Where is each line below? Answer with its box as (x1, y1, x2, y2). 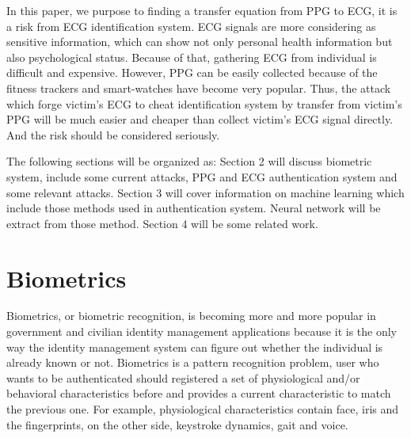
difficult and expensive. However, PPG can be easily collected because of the (6, 64, 378, 81)
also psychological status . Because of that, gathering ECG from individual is (6, 48, 377, 65)
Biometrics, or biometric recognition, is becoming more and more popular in (6, 307, 376, 324)
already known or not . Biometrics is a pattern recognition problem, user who (6, 354, 379, 371)
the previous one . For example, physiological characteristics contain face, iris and (6, 401, 399, 417)
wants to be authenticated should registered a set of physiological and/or (6, 369, 360, 386)
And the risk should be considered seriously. (6, 126, 220, 143)
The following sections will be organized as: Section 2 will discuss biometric (6, 153, 372, 169)
